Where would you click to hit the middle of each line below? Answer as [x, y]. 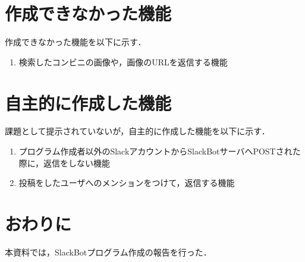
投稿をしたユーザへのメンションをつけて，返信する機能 [127, 183]
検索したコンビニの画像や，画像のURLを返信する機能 [123, 61]
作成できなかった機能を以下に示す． [76, 42]
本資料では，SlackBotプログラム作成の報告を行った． [108, 252]
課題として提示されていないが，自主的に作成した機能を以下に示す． [137, 131]
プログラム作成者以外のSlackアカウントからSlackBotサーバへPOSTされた [160, 151]
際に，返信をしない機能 [65, 162]
